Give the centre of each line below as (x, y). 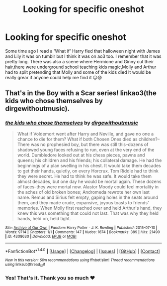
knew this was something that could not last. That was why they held (88, 213)
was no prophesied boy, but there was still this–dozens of (89, 144)
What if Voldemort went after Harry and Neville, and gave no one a (85, 134)
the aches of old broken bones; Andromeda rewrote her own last (83, 192)
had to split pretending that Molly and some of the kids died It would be (78, 72)
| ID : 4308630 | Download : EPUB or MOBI (41, 236)
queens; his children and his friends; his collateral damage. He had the (89, 160)
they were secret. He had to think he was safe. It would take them (84, 176)
